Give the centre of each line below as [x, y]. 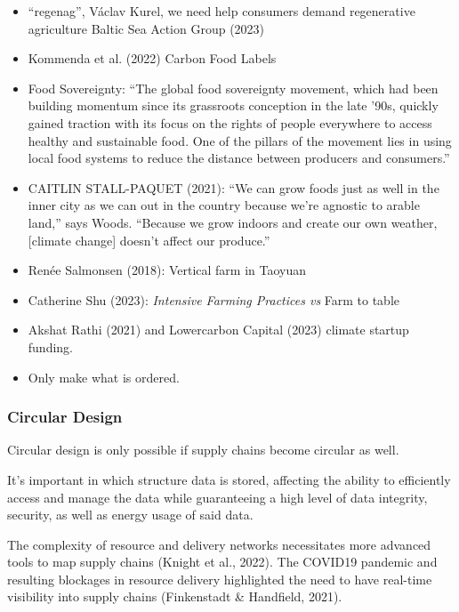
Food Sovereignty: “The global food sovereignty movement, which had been [233, 88]
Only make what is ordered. [104, 377]
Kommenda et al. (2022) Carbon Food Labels [152, 58]
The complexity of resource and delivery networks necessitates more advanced [219, 544]
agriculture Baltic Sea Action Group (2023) [146, 28]
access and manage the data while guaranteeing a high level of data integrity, [217, 497]
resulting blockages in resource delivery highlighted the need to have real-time [220, 579]
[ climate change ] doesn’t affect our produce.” [149, 240]
